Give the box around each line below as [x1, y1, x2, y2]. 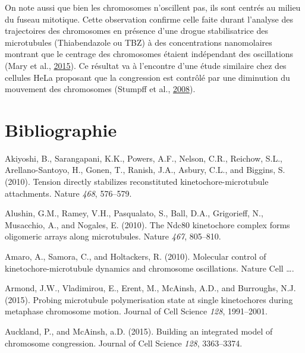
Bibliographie [5, 117, 117, 141]
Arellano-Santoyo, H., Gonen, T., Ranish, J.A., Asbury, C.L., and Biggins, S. [5, 163, 285, 176]
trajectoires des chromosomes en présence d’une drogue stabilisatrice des [5, 24, 268, 37]
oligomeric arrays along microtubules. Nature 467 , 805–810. [5, 230, 221, 242]
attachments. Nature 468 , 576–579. [5, 187, 132, 199]
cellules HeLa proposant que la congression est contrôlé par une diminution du [5, 71, 290, 83]
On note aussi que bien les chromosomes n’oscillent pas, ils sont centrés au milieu [5, 1, 301, 13]
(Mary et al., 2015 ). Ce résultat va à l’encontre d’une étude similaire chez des [5, 59, 287, 71]
